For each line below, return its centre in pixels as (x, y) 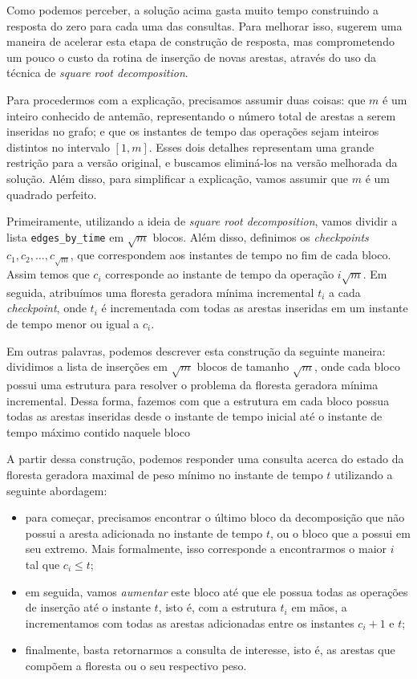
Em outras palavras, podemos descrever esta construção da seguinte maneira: (196, 350)
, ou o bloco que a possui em (340, 533)
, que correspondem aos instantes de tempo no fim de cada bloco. (231, 255)
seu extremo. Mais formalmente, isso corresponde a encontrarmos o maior (206, 549)
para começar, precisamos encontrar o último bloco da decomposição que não (215, 517)
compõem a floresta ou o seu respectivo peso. (136, 665)
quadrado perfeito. (52, 194)
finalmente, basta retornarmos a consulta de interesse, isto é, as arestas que (210, 650)
